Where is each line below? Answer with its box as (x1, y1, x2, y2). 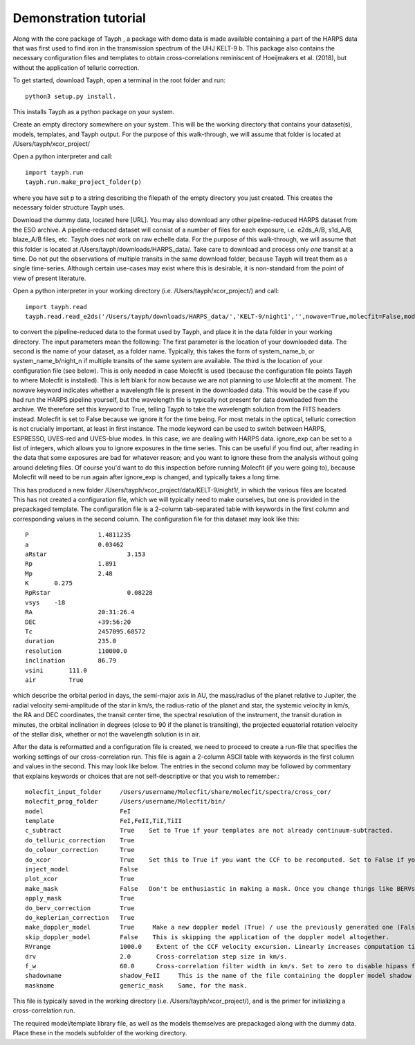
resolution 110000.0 (25, 647, 128, 655)
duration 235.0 (25, 637, 117, 645)
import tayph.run (25, 168, 84, 176)
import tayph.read (25, 303, 88, 311)
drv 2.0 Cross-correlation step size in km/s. (25, 952, 288, 961)
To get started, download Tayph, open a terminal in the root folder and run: (12, 76, 226, 84)
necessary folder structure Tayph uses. (12, 203, 125, 212)
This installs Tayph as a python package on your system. (12, 107, 175, 115)
